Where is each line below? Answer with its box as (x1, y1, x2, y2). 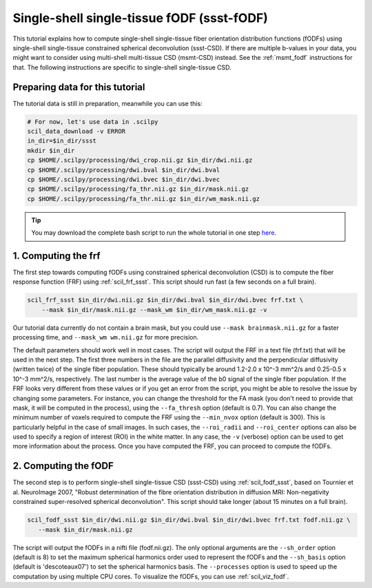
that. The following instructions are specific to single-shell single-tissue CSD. (12, 63, 232, 72)
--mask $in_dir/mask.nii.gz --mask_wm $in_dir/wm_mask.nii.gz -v (41, 306, 267, 313)
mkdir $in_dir (27, 147, 75, 154)
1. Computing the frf (12, 250, 101, 262)
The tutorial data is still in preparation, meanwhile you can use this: (12, 99, 203, 107)
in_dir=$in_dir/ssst (27, 137, 96, 145)
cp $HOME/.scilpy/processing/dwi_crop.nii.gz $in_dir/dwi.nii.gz (27, 156, 253, 165)
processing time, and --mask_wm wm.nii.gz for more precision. (12, 333, 199, 342)
